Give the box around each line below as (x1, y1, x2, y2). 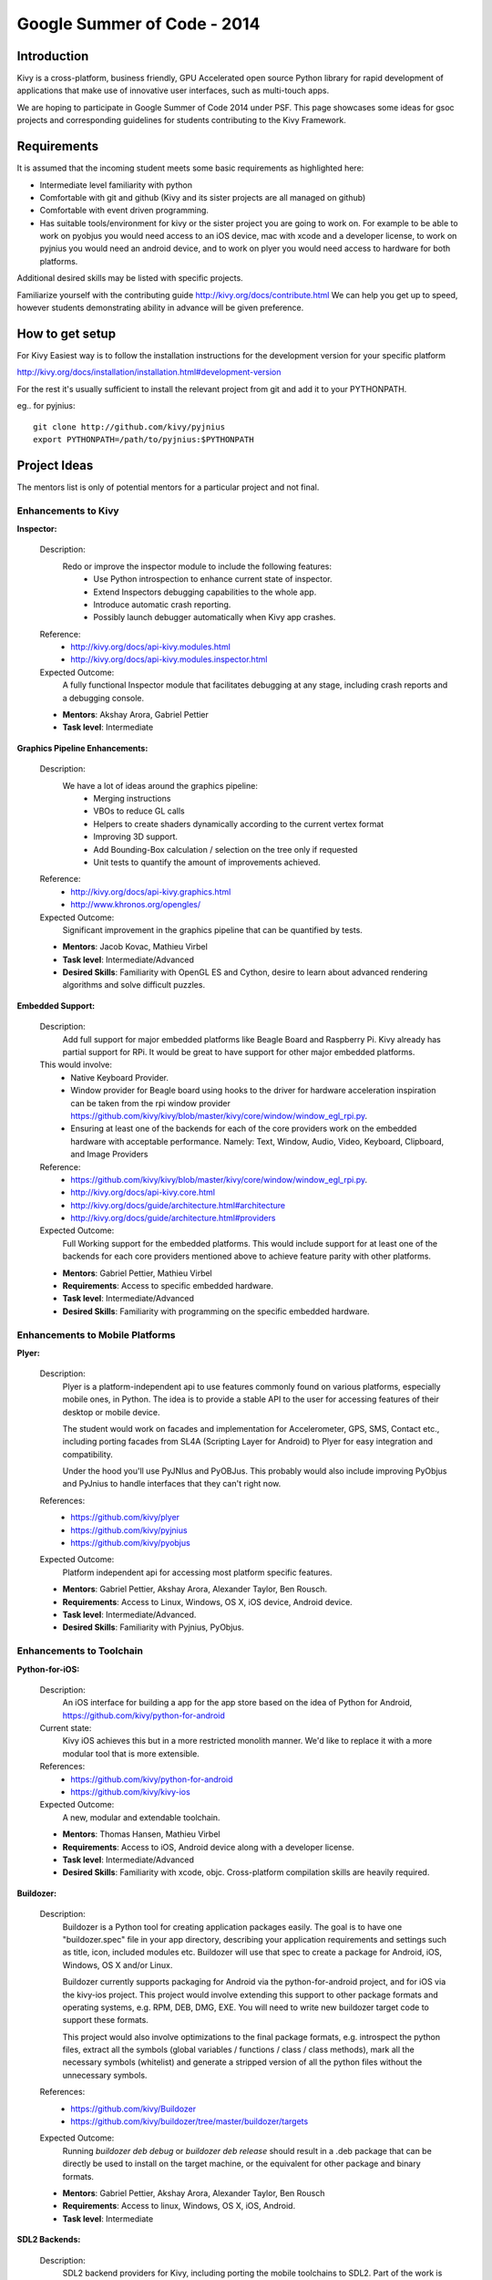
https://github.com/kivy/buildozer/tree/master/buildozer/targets (70, 2116, 309, 2127)
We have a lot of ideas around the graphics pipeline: (62, 780, 259, 791)
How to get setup (16, 326, 117, 341)
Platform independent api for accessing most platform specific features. (62, 1567, 333, 1578)
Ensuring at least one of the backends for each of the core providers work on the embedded (70, 1123, 417, 1135)
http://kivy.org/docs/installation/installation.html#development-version (16, 367, 282, 378)
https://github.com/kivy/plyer (70, 1512, 180, 1523)
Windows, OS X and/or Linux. (62, 1959, 173, 1970)
